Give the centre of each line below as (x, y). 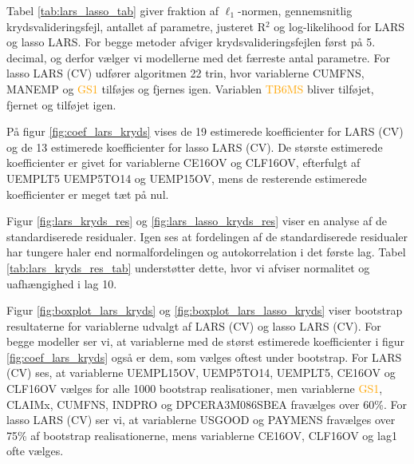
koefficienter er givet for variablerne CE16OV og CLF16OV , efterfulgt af (183, 163)
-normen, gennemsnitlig (295, 10)
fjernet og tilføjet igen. (61, 104)
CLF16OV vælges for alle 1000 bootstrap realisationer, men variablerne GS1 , (195, 389)
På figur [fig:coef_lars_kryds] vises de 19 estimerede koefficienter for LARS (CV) (205, 131)
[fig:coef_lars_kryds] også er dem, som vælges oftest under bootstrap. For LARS (204, 357)
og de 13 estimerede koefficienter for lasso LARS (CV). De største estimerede (195, 147)
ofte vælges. (35, 451)
